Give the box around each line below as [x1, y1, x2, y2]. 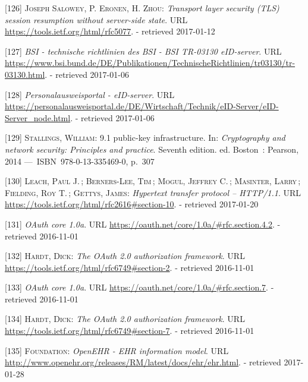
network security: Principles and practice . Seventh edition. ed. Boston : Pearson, [5, 143, 299, 155]
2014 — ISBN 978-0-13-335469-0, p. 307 [5, 154, 155, 167]
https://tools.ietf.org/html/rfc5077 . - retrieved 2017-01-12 [5, 25, 215, 37]
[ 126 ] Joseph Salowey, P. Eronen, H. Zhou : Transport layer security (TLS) [5, 2, 279, 14]
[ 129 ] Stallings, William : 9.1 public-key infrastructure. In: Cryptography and [5, 131, 285, 144]
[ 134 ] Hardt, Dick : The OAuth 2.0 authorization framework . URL [5, 312, 245, 325]
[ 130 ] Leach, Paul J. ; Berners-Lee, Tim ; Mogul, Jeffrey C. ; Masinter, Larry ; [5, 175, 301, 187]
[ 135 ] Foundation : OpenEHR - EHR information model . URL [5, 344, 229, 356]
